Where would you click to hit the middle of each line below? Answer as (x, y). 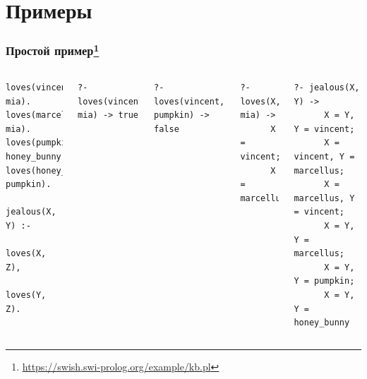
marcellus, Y (324, 198)
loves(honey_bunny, (51, 170)
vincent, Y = (324, 157)
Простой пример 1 (53, 50)
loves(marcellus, (46, 115)
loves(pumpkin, (41, 143)
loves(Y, (26, 295)
